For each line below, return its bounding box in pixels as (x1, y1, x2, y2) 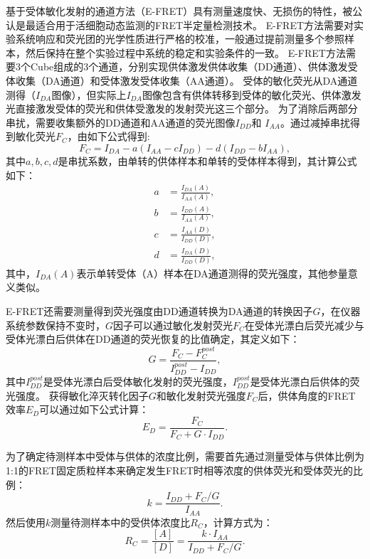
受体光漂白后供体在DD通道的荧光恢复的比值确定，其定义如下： (6, 331, 300, 346)
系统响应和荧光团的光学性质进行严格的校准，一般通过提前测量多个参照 (15, 31, 344, 46)
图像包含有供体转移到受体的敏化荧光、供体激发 (142, 87, 361, 102)
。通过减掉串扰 (280, 115, 350, 129)
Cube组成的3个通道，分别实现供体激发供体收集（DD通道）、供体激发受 (30, 59, 358, 74)
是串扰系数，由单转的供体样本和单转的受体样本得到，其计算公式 (58, 153, 357, 168)
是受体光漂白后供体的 (250, 374, 350, 389)
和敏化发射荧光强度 (156, 388, 246, 403)
